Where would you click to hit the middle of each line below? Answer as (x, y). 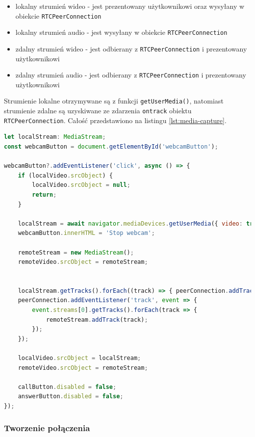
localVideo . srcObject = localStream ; (79, 358)
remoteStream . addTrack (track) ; (97, 320)
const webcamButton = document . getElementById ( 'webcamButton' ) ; (111, 146)
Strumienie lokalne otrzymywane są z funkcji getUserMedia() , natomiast (114, 101)
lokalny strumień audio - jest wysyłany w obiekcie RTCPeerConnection (121, 32)
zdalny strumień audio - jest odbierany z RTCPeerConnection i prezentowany (131, 75)
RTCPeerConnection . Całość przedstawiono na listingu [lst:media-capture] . (115, 120)
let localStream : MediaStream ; (55, 137)
